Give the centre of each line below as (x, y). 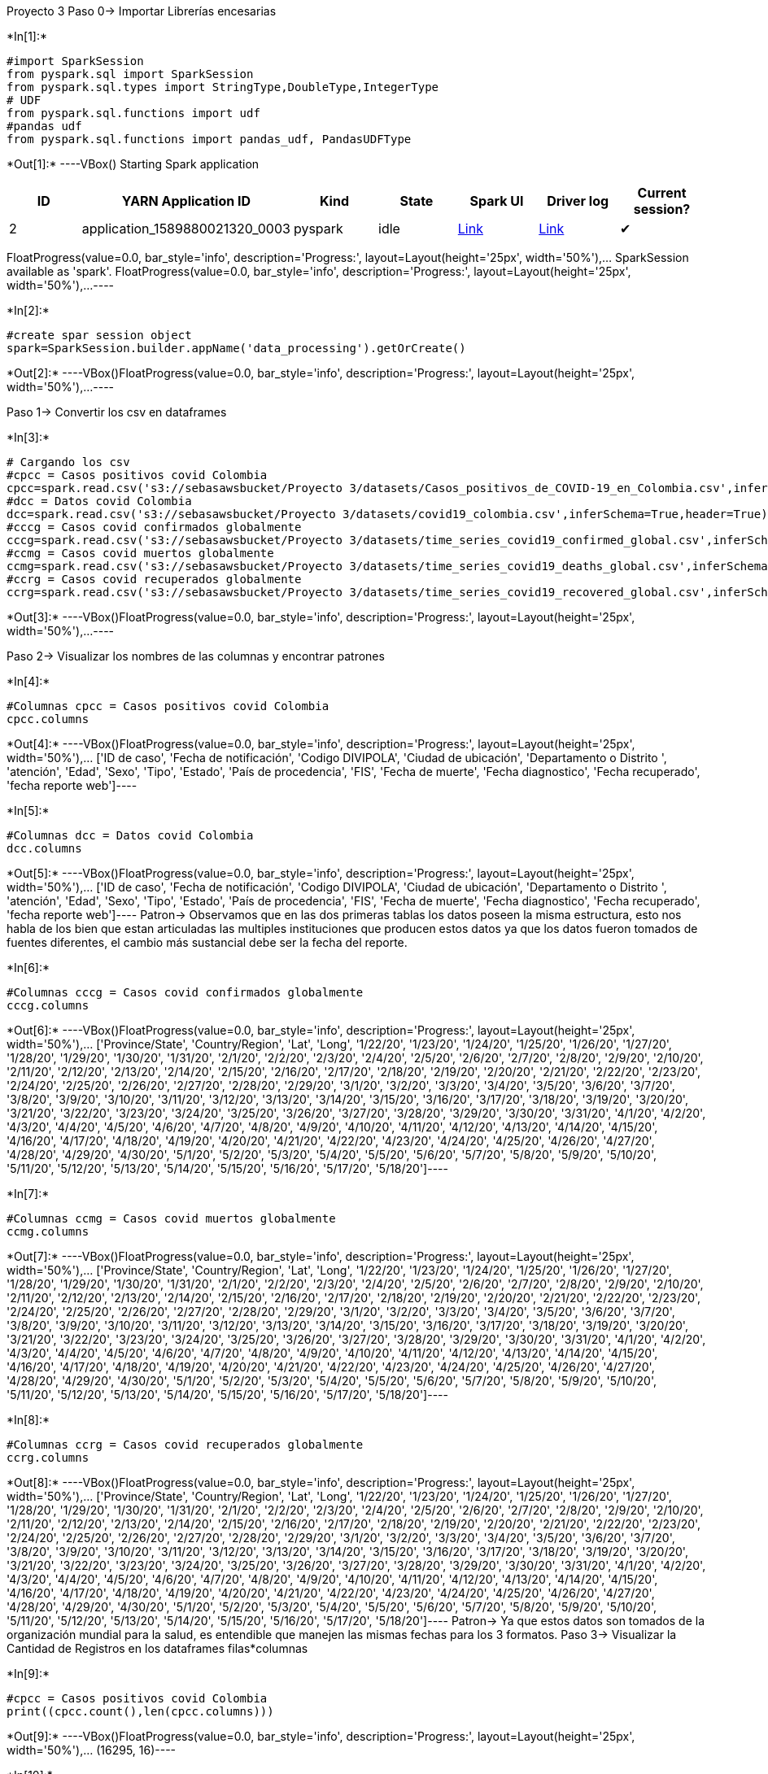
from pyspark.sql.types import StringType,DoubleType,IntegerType (223, 87)
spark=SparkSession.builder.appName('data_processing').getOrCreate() (236, 348)
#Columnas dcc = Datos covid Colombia (130, 835)
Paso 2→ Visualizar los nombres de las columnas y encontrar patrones (196, 656)
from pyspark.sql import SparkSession (130, 74)
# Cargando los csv (68, 462)
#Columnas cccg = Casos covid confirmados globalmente (185, 992)
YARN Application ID (186, 201)
